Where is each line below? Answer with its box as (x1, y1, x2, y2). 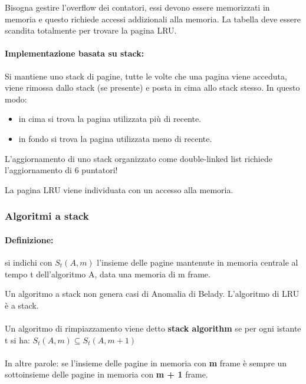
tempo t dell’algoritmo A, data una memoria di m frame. (5, 267, 210, 280)
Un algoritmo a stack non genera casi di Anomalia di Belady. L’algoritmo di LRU (5, 287, 300, 300)
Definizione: (5, 233, 54, 246)
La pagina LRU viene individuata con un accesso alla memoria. (5, 183, 233, 196)
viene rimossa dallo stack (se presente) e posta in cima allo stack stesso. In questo (5, 81, 300, 94)
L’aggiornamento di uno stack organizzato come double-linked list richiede (5, 152, 272, 164)
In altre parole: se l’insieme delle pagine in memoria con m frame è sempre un (5, 356, 287, 369)
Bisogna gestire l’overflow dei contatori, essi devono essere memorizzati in (5, 1, 270, 13)
